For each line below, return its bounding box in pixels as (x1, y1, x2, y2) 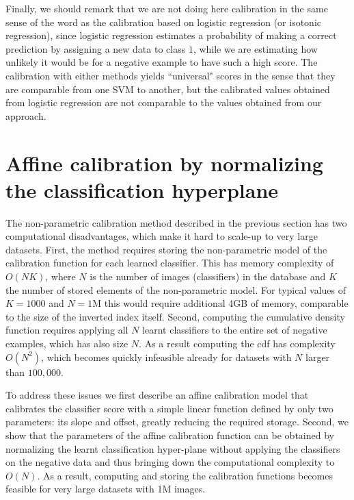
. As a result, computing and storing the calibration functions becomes (37, 468, 333, 482)
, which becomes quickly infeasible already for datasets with (41, 349, 292, 364)
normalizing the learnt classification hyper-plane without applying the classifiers (5, 441, 340, 455)
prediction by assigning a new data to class (5, 41, 186, 55)
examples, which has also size (5, 336, 128, 350)
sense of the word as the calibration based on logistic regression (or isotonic (5, 14, 321, 29)
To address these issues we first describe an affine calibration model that (5, 388, 309, 402)
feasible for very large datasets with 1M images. (5, 482, 206, 496)
